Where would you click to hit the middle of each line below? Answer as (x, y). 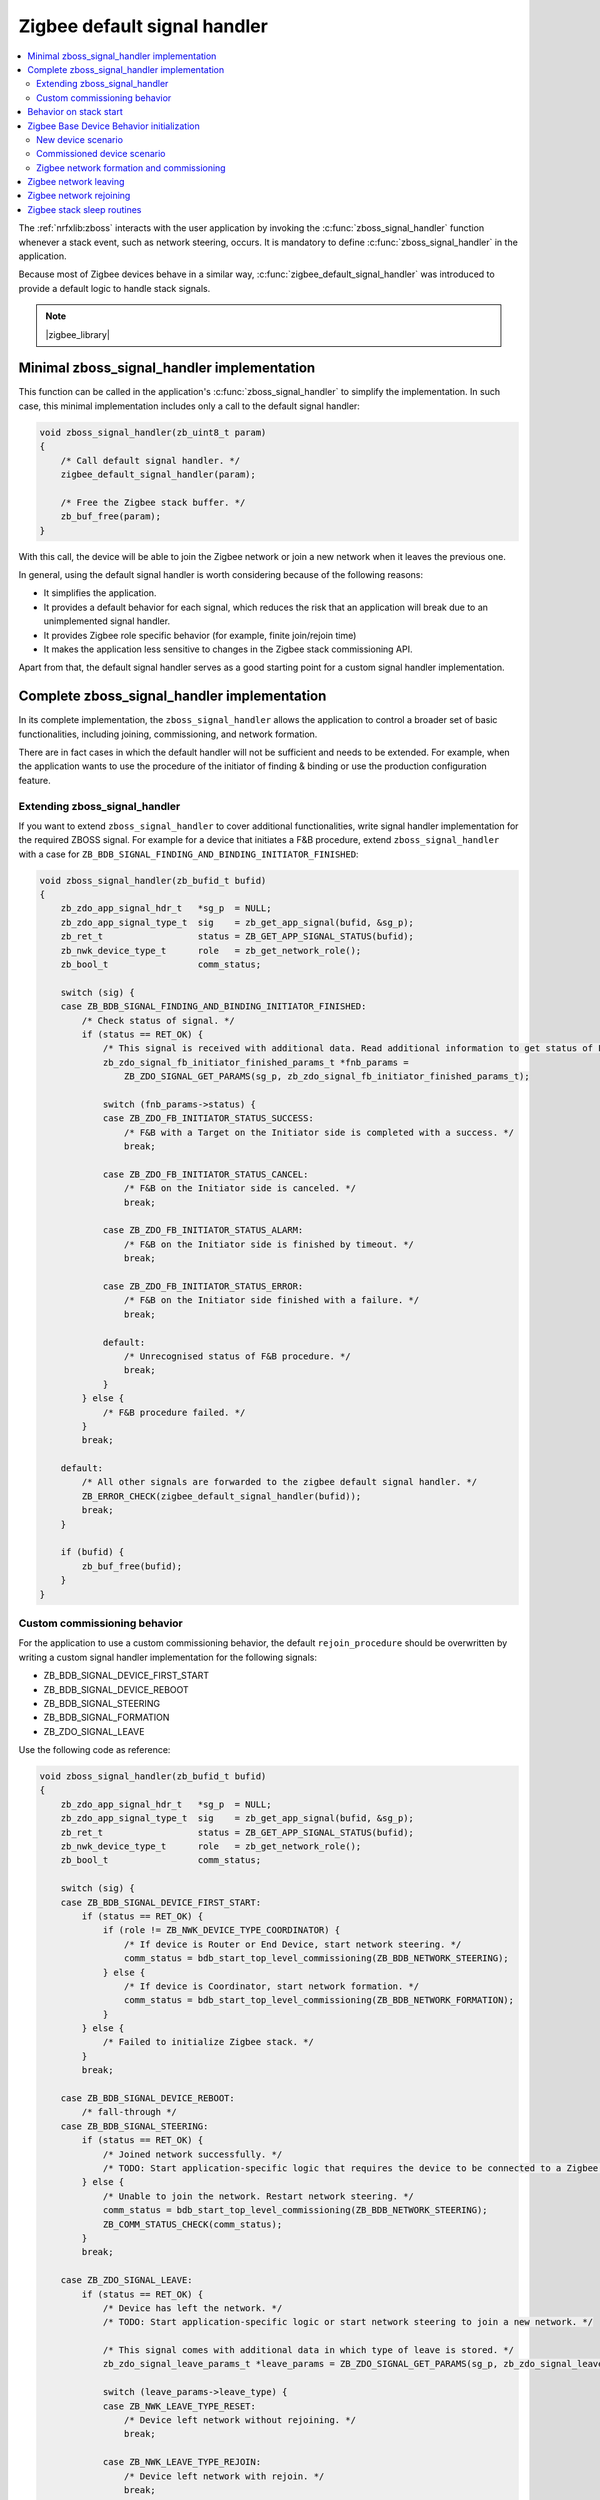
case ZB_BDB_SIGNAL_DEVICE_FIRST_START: (161, 1902)
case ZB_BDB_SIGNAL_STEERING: (134, 2126)
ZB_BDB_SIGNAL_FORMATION (106, 1717)
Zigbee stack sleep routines (84, 209)
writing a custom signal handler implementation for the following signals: (168, 1657)
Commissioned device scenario (101, 154)
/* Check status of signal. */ (158, 1020)
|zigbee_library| (77, 334)
